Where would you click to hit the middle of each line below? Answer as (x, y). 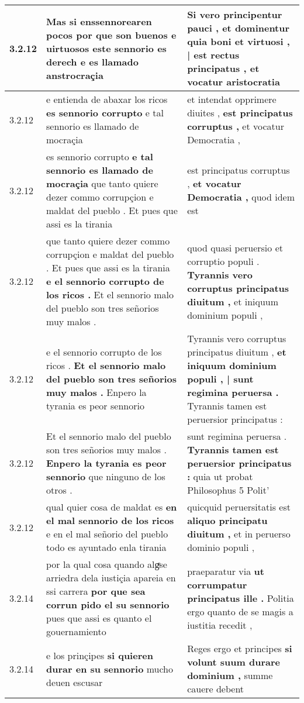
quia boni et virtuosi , (239, 41)
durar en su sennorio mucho (110, 668)
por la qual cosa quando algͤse (107, 564)
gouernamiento (76, 631)
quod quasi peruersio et (235, 247)
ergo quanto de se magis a (240, 611)
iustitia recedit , (220, 625)
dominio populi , (221, 547)
